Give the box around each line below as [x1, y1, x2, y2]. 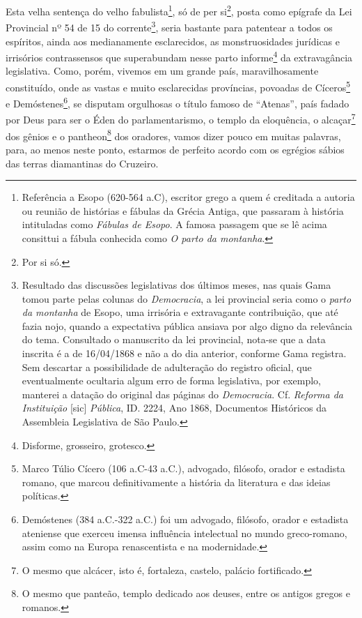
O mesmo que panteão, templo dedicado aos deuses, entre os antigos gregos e [22, 586, 350, 601]
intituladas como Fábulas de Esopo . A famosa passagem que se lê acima [22, 217, 327, 232]
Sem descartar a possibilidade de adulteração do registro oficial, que [22, 359, 312, 374]
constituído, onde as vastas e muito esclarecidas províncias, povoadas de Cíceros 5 [6, 77, 351, 94]
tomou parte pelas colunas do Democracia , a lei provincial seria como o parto [22, 291, 352, 306]
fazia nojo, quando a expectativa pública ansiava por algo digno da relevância [22, 318, 353, 333]
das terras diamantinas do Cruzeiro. [6, 156, 159, 170]
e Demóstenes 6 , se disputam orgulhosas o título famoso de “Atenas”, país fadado [6, 94, 349, 110]
